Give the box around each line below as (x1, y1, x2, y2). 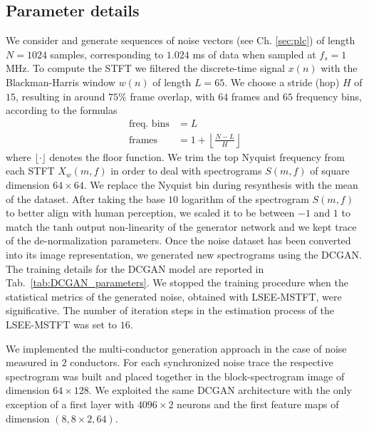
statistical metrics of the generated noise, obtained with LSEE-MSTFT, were (6, 289, 342, 303)
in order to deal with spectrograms (110, 163, 262, 178)
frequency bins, (296, 88, 362, 103)
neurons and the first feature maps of (177, 396, 339, 411)
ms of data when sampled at (192, 46, 316, 61)
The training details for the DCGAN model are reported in (6, 261, 264, 276)
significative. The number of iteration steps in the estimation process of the (6, 303, 335, 318)
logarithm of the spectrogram (181, 191, 309, 206)
